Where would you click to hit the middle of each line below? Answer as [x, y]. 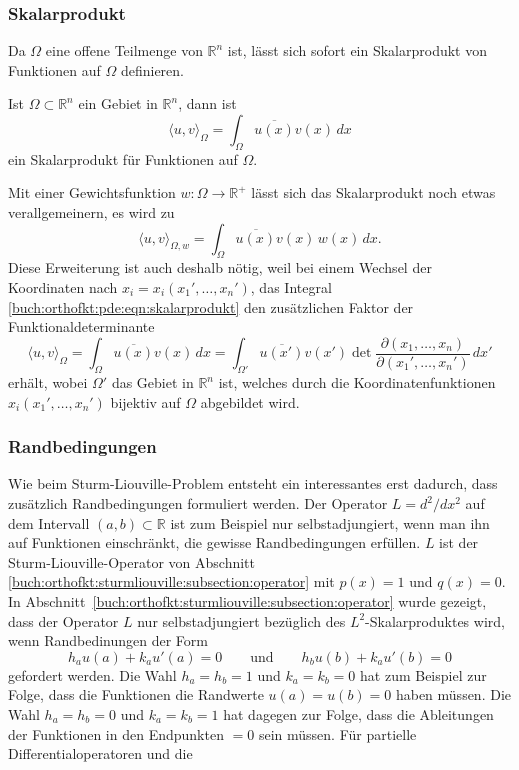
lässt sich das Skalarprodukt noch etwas [373, 192]
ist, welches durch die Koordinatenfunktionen [357, 382]
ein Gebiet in [118, 103]
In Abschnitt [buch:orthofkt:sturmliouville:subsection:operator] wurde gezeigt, [247, 600]
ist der [459, 542]
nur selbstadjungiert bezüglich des [241, 620]
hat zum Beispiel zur [423, 674]
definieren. [152, 69]
